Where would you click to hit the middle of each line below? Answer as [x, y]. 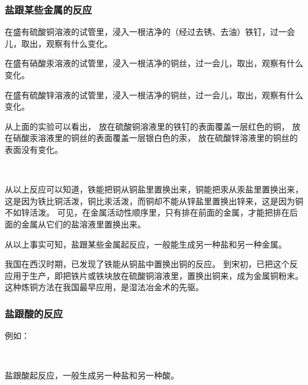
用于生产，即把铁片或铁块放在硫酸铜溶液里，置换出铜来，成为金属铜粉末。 [158, 275]
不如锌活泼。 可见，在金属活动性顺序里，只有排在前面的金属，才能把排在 [147, 212]
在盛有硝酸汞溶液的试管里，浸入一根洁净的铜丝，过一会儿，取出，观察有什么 [154, 63]
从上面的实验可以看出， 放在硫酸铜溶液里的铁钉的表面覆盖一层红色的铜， [147, 126]
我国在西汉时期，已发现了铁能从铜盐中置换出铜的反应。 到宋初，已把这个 [147, 264]
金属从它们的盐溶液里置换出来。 [83, 224]
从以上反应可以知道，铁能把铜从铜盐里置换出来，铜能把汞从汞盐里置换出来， [154, 189]
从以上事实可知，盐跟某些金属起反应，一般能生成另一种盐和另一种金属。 [146, 244]
